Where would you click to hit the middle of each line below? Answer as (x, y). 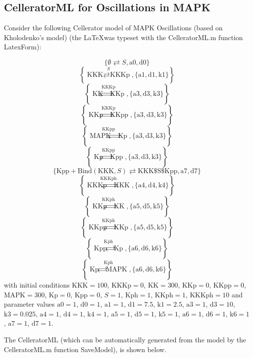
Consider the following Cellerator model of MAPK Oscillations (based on (113, 28)
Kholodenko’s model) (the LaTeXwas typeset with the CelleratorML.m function (124, 37)
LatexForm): (23, 47)
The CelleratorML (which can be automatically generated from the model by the (125, 339)
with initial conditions (37, 284)
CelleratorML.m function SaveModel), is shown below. (85, 349)
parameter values (29, 304)
